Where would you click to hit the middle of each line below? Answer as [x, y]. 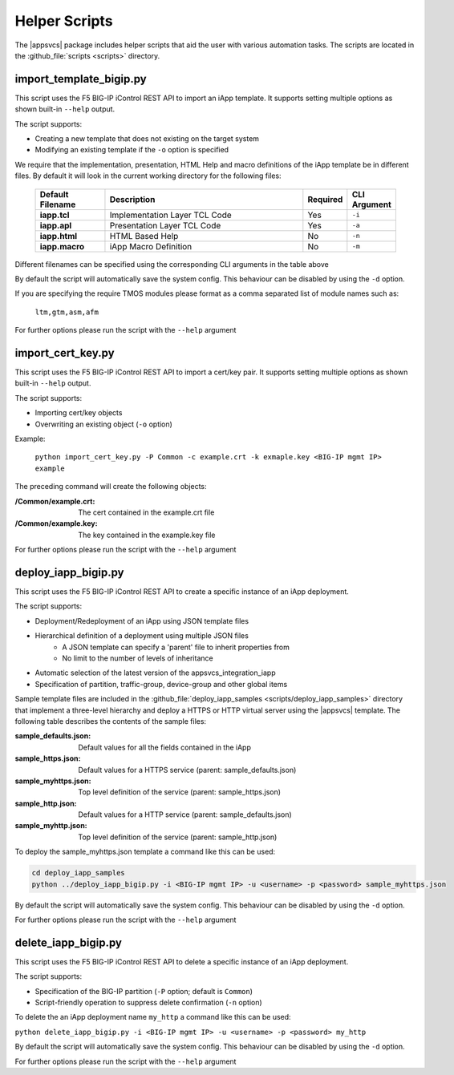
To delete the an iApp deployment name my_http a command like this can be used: [153, 1017]
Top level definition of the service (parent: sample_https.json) [179, 792]
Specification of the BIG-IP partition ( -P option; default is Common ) [144, 991]
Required [325, 199]
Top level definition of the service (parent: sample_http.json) [178, 837]
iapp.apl [56, 225]
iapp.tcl [55, 215]
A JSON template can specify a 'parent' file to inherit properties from [176, 647]
